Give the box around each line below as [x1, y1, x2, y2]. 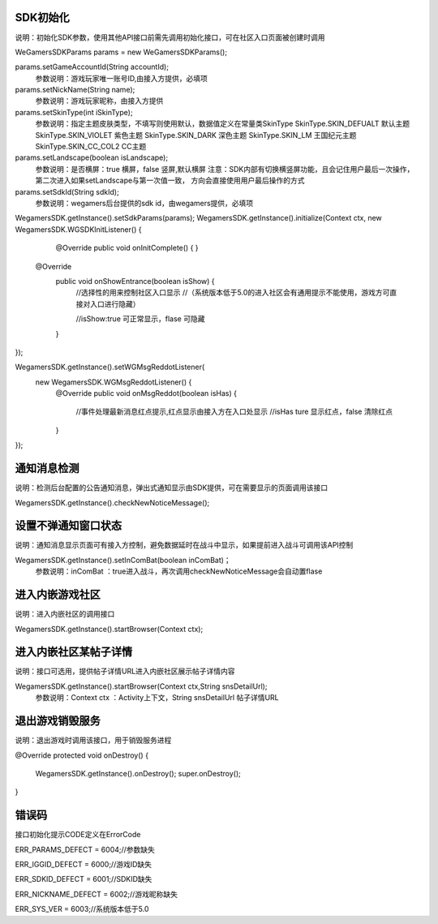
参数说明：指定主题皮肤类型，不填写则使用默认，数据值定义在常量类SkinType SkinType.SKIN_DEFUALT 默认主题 [35, 118, 410, 129]
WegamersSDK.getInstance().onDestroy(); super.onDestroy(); [35, 768, 241, 778]
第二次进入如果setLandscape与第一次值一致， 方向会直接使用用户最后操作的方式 [35, 175, 305, 186]
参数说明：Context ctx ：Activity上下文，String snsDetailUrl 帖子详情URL [35, 693, 279, 703]
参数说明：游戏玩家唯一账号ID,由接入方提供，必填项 [35, 73, 208, 83]
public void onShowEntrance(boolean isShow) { [55, 276, 215, 286]
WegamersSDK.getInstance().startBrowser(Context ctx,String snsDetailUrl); [15, 681, 268, 691]
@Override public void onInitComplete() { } [55, 243, 199, 253]
